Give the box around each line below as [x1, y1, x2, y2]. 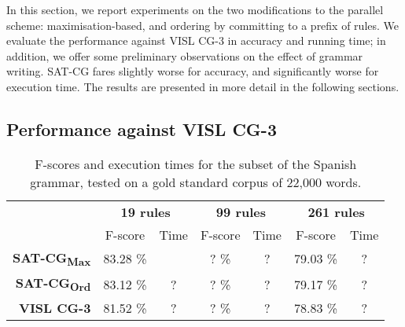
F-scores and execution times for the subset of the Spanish [35, 154, 357, 173]
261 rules [307, 202, 365, 221]
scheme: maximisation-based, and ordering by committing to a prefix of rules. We [6, 17, 399, 33]
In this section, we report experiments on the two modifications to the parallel [6, 2, 384, 17]
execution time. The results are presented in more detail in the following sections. [6, 78, 399, 94]
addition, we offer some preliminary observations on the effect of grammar [6, 47, 363, 64]
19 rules [120, 202, 171, 221]
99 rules [215, 202, 266, 221]
